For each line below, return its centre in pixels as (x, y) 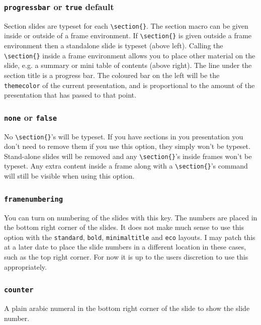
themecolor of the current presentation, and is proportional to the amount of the (129, 85)
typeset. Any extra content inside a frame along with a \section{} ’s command (126, 166)
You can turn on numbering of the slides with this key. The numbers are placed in (131, 217)
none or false (31, 117)
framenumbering (34, 199)
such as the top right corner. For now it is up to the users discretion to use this (126, 256)
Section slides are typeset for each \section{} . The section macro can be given (126, 25)
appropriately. (25, 266)
